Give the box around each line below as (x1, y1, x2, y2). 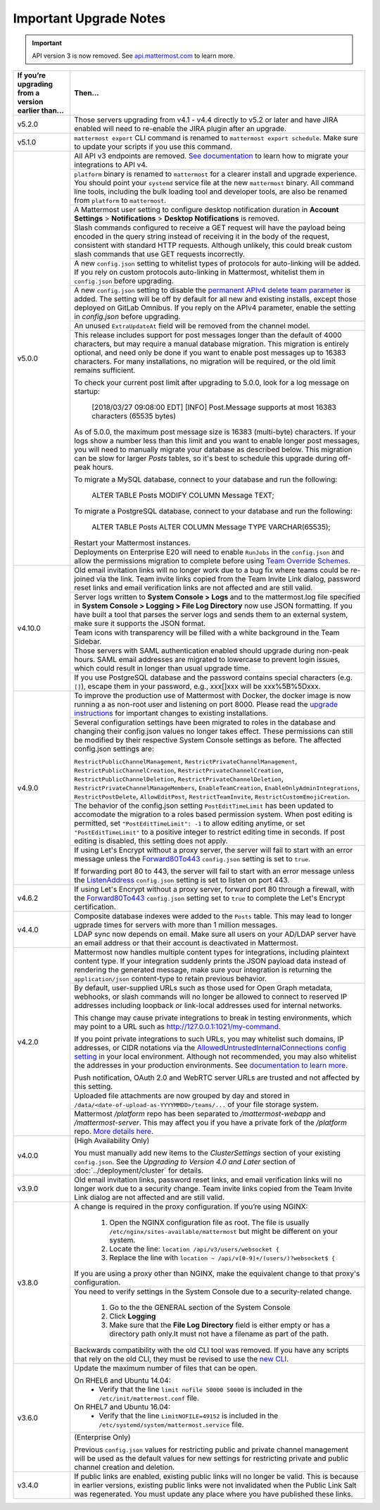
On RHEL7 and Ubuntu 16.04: (74, 1402, 170, 1412)
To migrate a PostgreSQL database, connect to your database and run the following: (74, 506, 353, 516)
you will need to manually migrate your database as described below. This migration (74, 444, 353, 454)
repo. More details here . (74, 1127, 154, 1137)
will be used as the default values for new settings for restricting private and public (74, 1454, 348, 1464)
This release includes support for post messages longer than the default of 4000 (74, 330, 342, 340)
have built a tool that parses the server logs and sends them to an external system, (74, 610, 348, 620)
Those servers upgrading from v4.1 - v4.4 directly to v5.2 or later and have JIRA (74, 115, 338, 125)
